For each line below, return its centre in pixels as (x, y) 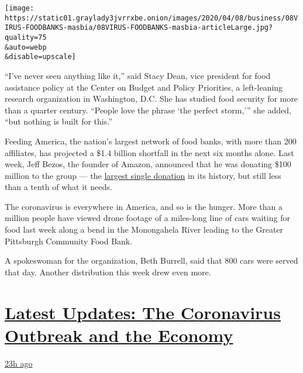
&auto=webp (26, 47)
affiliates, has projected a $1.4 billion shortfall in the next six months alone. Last (149, 152)
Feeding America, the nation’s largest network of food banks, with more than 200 (151, 141)
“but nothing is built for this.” (58, 121)
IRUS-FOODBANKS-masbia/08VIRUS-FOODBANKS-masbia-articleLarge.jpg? (139, 28)
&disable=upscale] (40, 57)
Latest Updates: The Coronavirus (143, 312)
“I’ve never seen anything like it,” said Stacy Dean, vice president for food (138, 75)
